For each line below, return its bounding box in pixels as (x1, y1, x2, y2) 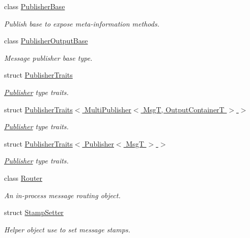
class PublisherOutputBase (4, 35, 88, 46)
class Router (4, 172, 43, 183)
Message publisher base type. (4, 52, 93, 63)
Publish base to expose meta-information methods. (4, 18, 159, 29)
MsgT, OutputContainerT (143, 104, 225, 114)
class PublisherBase (4, 1, 65, 11)
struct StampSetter (4, 207, 64, 218)
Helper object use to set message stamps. (4, 224, 130, 234)
